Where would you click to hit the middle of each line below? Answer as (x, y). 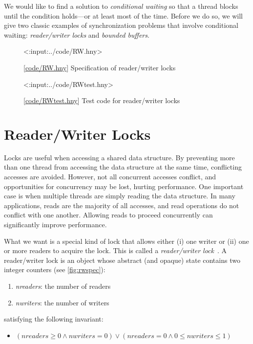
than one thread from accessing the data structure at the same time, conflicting (123, 167)
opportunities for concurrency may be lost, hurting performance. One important (124, 186)
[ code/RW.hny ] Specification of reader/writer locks (100, 67)
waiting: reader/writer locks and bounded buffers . (77, 34)
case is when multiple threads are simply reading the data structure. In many (120, 196)
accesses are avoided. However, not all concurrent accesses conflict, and (110, 177)
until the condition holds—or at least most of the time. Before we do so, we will (123, 15)
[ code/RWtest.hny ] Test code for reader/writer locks (102, 100)
